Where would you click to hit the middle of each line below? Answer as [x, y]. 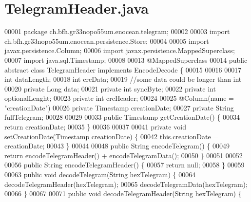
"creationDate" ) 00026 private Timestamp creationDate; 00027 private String [119, 107]
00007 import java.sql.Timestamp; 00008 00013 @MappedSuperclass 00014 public [126, 60]
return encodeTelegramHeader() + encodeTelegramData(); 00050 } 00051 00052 [124, 155]
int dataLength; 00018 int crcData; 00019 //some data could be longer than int [123, 79]
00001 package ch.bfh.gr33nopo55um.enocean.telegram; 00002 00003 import [117, 31]
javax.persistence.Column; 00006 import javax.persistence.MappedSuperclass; [120, 50]
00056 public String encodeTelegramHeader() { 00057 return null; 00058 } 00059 [125, 165]
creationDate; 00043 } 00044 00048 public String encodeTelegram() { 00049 [117, 146]
